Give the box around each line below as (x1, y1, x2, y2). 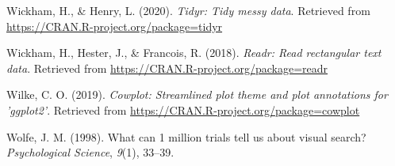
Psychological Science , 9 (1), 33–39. (6, 144, 174, 160)
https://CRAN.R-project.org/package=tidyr (6, 17, 223, 34)
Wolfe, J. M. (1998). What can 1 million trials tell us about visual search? (6, 128, 366, 145)
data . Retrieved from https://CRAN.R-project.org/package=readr (6, 59, 328, 76)
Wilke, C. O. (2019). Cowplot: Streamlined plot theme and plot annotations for (6, 86, 388, 103)
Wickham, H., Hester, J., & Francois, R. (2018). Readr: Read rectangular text (6, 44, 382, 61)
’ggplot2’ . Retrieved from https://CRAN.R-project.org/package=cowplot (6, 101, 360, 118)
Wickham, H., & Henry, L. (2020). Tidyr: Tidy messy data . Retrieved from (6, 2, 370, 18)
